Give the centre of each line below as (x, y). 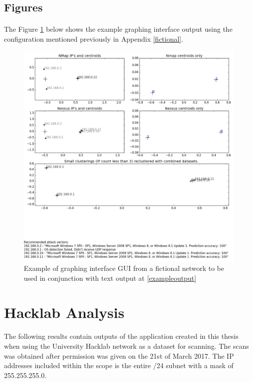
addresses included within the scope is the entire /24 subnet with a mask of (119, 365)
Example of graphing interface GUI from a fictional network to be (124, 268)
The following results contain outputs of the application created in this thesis (121, 336)
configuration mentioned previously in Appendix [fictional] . (94, 38)
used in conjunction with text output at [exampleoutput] (110, 278)
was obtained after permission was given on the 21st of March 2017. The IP (119, 355)
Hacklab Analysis (64, 312)
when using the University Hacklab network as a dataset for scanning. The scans (126, 346)
